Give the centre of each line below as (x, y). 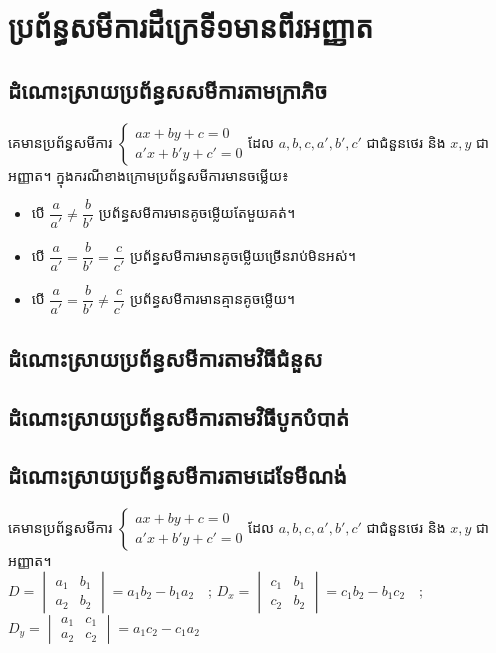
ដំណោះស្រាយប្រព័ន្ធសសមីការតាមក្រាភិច (168, 89)
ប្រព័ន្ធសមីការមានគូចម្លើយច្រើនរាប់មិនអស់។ (242, 255)
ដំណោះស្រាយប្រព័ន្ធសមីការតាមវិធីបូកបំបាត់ (179, 416)
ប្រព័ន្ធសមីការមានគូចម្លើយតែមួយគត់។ (197, 212)
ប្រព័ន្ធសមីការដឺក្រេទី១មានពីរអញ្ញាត (191, 26)
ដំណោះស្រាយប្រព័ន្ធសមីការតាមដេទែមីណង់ (177, 475)
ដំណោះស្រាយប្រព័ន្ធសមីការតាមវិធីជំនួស (165, 357)
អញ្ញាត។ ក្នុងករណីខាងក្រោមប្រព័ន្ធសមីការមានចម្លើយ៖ (148, 174)
